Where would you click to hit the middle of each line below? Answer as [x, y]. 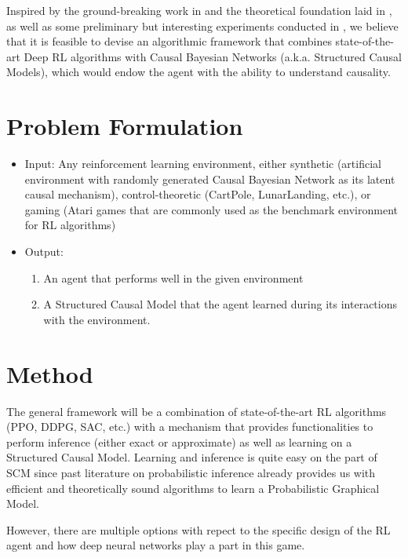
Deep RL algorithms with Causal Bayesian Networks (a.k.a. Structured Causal [213, 56]
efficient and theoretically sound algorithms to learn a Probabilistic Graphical [193, 488]
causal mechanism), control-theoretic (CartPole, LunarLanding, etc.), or [198, 194]
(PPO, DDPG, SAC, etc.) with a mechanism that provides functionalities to [190, 427]
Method [50, 373]
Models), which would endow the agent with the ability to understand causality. [199, 72]
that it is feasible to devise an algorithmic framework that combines [169, 41]
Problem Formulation [125, 126]
